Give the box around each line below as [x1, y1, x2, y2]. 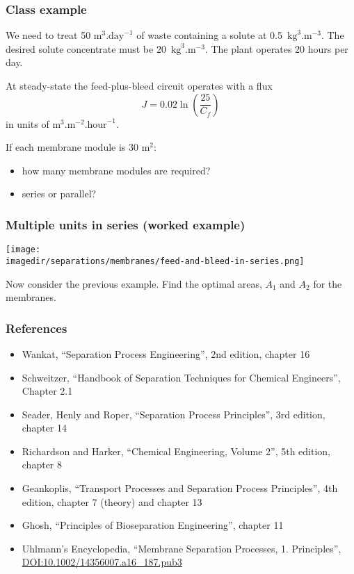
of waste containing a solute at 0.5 [136, 28, 282, 42]
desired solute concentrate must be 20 [6, 41, 166, 56]
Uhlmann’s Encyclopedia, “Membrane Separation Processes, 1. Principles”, [22, 541, 341, 555]
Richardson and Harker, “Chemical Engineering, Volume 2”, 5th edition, [22, 443, 331, 458]
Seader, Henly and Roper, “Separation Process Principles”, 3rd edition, [22, 407, 325, 421]
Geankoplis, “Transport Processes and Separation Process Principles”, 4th [22, 481, 338, 495]
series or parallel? [22, 186, 97, 201]
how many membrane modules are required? [22, 163, 211, 177]
